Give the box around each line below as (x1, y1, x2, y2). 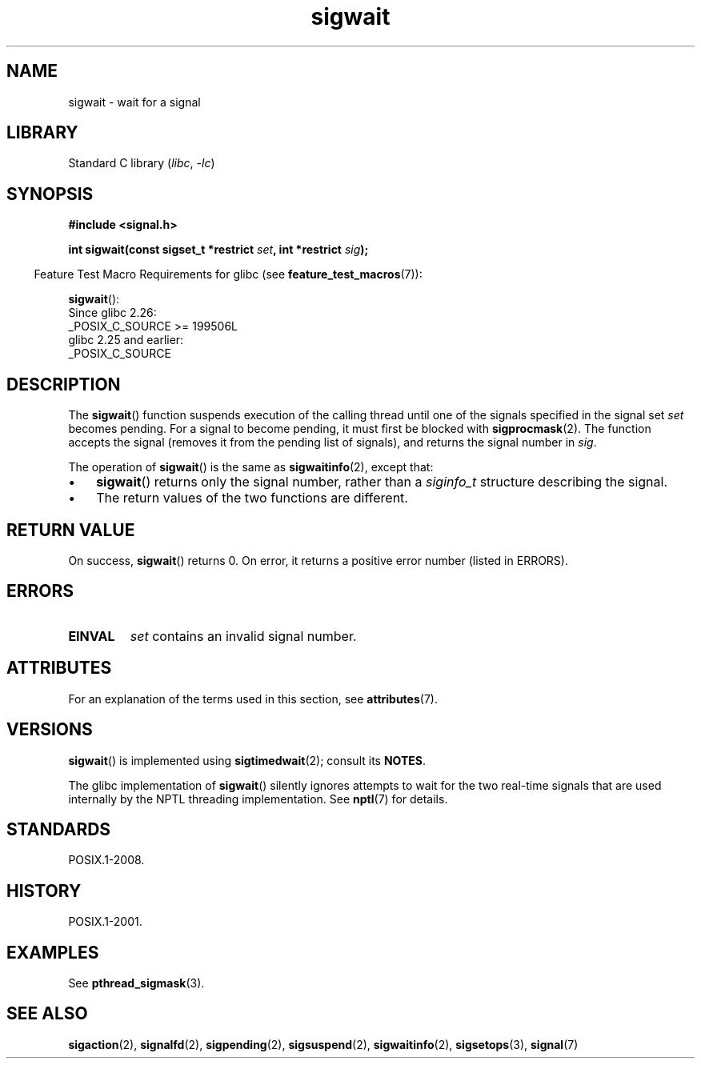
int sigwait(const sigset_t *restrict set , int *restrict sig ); (68, 242, 369, 257)
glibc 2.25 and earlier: (68, 333, 184, 347)
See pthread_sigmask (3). (68, 976, 205, 991)
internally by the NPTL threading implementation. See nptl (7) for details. (68, 791, 448, 806)
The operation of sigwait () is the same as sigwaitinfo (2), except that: (68, 460, 434, 474)
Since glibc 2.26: (68, 306, 157, 320)
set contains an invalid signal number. (130, 627, 357, 644)
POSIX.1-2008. (68, 853, 145, 867)
